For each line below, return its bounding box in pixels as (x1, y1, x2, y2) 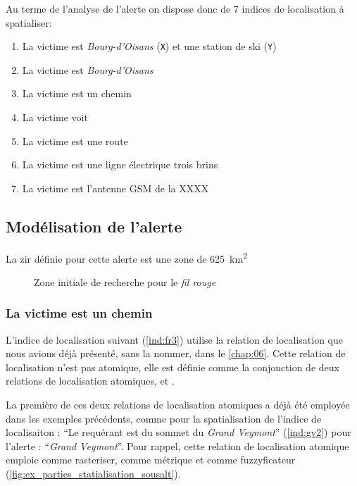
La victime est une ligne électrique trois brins (22, 157, 218, 172)
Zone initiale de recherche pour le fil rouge (34, 274, 216, 289)
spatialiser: (6, 15, 52, 30)
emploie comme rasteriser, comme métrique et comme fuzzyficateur (6, 452, 296, 467)
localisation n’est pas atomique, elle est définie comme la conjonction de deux (6, 359, 339, 374)
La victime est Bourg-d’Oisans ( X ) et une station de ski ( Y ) (22, 39, 277, 54)
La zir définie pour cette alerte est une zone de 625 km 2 (6, 249, 247, 266)
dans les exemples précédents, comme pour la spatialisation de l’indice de (6, 411, 322, 425)
